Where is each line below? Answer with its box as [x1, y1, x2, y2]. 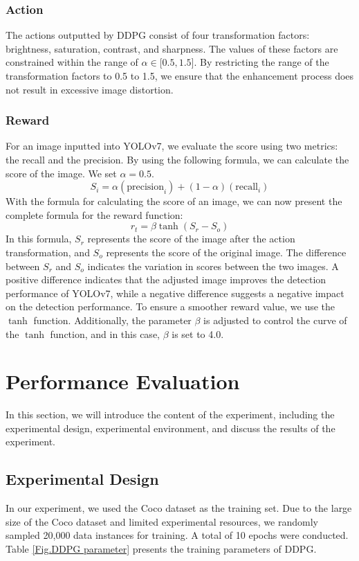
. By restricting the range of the [194, 55, 329, 69]
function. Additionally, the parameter [33, 312, 192, 327]
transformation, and [6, 244, 90, 259]
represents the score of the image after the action [87, 231, 295, 246]
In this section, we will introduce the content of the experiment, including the [6, 407, 335, 422]
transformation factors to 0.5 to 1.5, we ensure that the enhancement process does [6, 69, 354, 82]
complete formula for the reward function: [6, 207, 183, 222]
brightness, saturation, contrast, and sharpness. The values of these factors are [6, 41, 338, 55]
